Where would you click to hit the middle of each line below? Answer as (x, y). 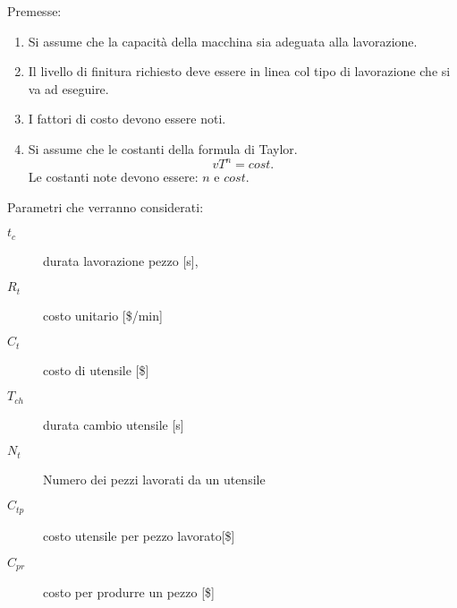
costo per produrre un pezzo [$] (129, 591)
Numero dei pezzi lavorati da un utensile (154, 479)
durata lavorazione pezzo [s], (121, 260)
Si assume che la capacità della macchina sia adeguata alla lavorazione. (223, 41)
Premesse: (34, 11)
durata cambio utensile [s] (114, 424)
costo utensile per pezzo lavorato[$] (139, 535)
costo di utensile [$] (96, 369)
